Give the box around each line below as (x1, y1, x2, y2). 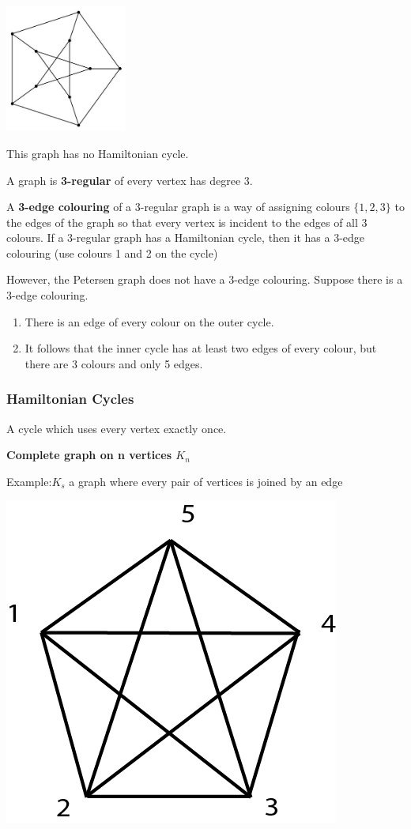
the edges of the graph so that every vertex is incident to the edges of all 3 (6, 213, 368, 230)
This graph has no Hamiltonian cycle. (6, 145, 189, 161)
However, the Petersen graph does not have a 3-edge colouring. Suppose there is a (6, 271, 403, 288)
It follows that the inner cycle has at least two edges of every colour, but (25, 340, 377, 356)
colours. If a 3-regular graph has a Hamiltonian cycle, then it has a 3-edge (6, 229, 365, 246)
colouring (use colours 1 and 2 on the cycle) (6, 244, 218, 261)
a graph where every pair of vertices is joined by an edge (69, 473, 343, 489)
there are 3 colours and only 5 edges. (25, 355, 203, 371)
